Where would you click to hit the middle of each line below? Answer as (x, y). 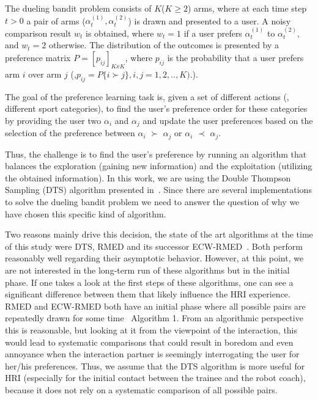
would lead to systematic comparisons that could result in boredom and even (149, 342)
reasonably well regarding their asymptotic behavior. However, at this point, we (154, 258)
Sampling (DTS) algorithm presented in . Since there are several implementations (158, 190)
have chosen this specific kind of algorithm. (86, 213)
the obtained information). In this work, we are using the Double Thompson (148, 177)
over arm (45, 74)
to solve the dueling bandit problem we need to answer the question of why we (152, 202)
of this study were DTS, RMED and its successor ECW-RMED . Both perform (154, 246)
